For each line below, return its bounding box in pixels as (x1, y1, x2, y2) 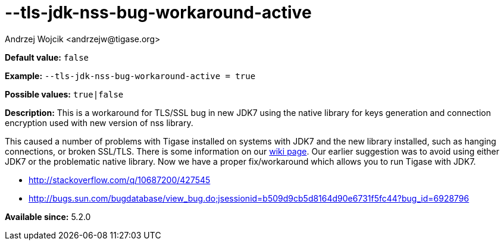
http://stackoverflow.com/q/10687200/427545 (29, 174, 211, 185)
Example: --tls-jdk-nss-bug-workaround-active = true (5, 70, 256, 81)
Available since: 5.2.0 (5, 211, 91, 222)
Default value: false (5, 52, 89, 62)
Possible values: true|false (5, 89, 124, 99)
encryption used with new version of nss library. (5, 117, 193, 128)
